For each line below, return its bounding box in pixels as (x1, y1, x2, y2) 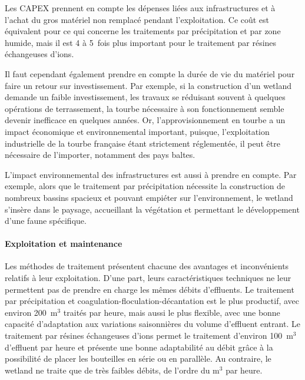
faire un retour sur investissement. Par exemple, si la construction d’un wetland (5, 79, 292, 91)
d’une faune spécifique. (5, 214, 87, 227)
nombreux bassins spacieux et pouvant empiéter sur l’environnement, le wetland (5, 191, 293, 203)
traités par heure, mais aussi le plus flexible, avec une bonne (63, 306, 280, 318)
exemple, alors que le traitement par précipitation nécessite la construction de (5, 180, 286, 192)
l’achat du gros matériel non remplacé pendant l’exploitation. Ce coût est (5, 13, 270, 25)
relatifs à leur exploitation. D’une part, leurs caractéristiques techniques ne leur (5, 272, 291, 284)
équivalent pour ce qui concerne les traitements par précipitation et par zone (5, 25, 281, 37)
